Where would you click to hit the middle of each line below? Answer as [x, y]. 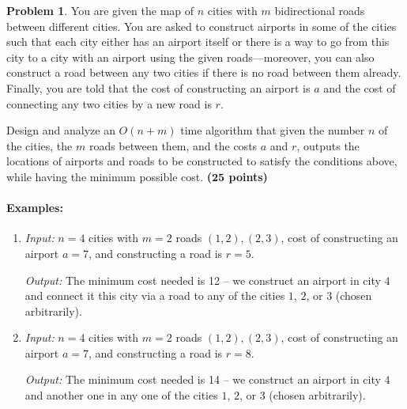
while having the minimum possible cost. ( [109, 176]
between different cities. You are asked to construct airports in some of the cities [202, 26]
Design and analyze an [61, 130]
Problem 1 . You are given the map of [100, 10]
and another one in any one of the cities [121, 395]
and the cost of [360, 87]
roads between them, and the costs [173, 145]
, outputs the [328, 145]
